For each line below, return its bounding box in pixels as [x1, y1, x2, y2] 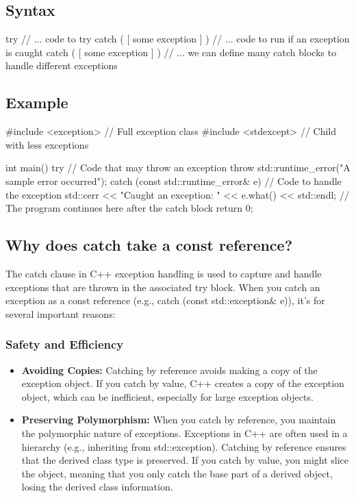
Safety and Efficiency [5, 336, 124, 353]
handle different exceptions [5, 58, 118, 73]
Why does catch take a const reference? [5, 234, 293, 256]
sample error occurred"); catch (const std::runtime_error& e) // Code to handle [5, 173, 342, 188]
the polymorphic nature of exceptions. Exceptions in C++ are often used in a [21, 425, 348, 440]
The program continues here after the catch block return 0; [5, 201, 253, 215]
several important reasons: [5, 306, 116, 321]
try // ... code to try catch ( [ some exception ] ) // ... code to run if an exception [5, 32, 350, 46]
